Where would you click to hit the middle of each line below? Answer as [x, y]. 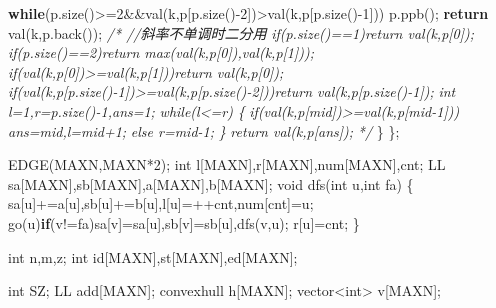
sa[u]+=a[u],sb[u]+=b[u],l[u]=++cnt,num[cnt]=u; [161, 203]
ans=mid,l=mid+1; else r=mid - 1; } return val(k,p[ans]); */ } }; [204, 130]
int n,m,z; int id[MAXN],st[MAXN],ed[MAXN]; [153, 256]
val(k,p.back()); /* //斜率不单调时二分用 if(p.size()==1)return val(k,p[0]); [241, 32]
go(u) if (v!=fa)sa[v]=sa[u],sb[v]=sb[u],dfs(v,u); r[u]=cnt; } [184, 222]
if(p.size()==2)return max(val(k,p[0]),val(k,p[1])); [161, 52]
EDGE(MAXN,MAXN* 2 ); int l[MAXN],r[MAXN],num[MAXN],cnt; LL [227, 164]
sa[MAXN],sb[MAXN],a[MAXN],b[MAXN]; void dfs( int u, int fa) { [211, 183]
